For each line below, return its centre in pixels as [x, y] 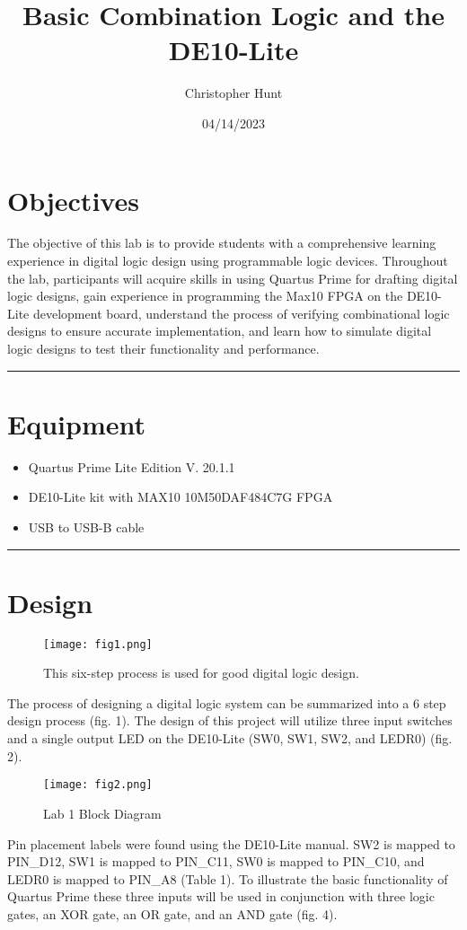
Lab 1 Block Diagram [102, 813]
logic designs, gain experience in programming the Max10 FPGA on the [205, 296]
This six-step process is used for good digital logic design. [201, 673]
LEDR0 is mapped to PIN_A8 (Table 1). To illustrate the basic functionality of [228, 878]
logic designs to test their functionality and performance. [163, 348]
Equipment [76, 423]
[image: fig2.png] [98, 785]
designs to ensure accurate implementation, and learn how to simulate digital [220, 331]
